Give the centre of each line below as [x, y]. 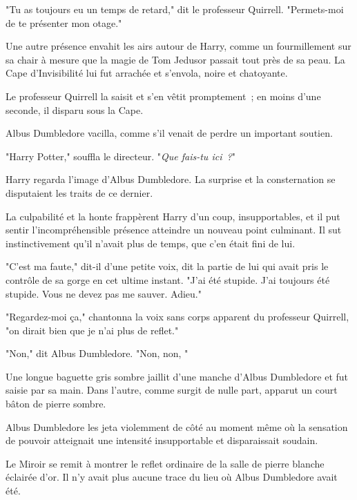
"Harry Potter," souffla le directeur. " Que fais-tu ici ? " [120, 156]
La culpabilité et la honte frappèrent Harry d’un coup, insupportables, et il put [173, 216]
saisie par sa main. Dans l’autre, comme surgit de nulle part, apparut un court [172, 390]
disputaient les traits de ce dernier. [79, 192]
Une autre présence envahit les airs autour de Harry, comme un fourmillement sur [178, 46]
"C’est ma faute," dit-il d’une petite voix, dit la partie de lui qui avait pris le [167, 266]
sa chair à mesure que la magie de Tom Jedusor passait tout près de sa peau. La [175, 59]
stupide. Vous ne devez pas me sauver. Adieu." [104, 293]
